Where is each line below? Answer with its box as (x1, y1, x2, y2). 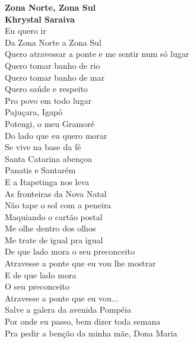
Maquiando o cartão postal (5, 210, 103, 223)
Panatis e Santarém (5, 164, 76, 176)
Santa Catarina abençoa (5, 152, 93, 164)
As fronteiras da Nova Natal (5, 187, 107, 199)
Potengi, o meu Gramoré (5, 117, 94, 129)
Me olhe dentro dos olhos (5, 222, 96, 234)
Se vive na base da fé (5, 141, 81, 153)
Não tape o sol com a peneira (5, 199, 112, 211)
